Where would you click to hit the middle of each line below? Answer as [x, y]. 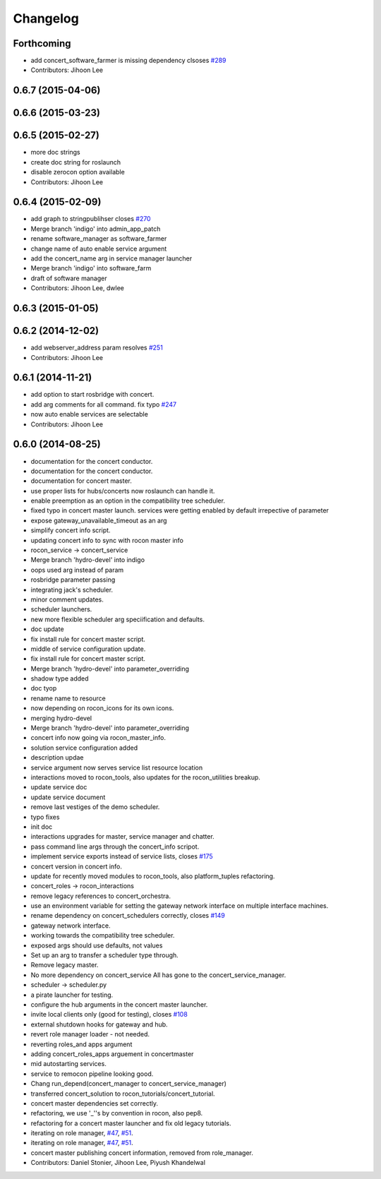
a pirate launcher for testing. [72, 995]
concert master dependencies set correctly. [95, 1103]
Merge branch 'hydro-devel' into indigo [87, 560]
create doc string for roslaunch [76, 162]
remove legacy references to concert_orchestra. [101, 896]
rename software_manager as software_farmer [99, 239]
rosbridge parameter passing [73, 580]
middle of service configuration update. [88, 649]
